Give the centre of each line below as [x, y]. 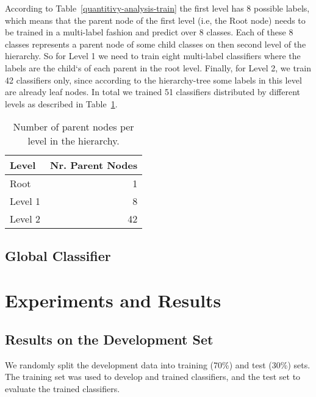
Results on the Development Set [109, 339]
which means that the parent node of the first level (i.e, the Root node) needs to [155, 20]
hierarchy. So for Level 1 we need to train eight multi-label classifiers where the [153, 56]
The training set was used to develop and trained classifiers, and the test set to [153, 377]
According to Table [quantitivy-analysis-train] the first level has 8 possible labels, [157, 8]
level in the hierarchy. [74, 141]
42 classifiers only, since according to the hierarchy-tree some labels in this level [153, 80]
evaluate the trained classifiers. [63, 388]
